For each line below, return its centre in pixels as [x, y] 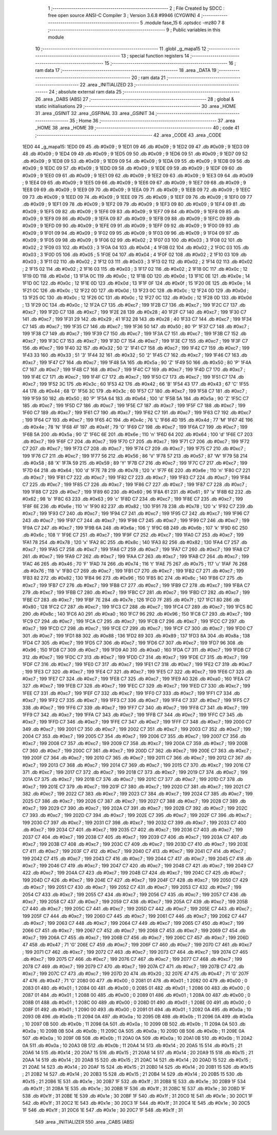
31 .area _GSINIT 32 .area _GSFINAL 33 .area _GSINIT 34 [95, 114]
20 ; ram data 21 [149, 78]
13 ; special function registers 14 [155, 56]
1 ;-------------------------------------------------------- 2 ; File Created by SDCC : [136, 8]
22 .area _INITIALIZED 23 [106, 84]
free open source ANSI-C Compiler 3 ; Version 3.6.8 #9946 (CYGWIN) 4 [124, 15]
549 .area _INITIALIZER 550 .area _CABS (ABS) [85, 1122]
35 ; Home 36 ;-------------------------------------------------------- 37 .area [152, 120]
